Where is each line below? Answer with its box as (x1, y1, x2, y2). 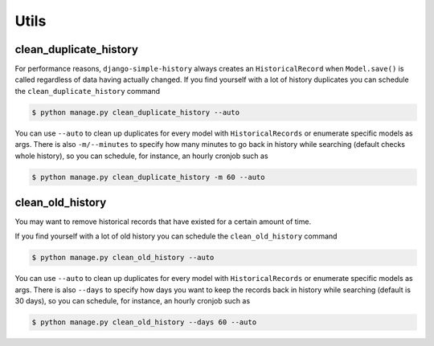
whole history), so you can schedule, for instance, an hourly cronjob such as (14, 151, 268, 161)
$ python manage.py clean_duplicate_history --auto (31, 108, 240, 116)
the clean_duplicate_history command (14, 86, 161, 96)
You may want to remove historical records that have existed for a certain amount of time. (14, 217, 312, 226)
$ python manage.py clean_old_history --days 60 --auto (31, 318, 257, 327)
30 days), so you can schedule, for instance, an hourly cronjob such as (14, 296, 251, 306)
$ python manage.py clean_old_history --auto (31, 253, 215, 263)
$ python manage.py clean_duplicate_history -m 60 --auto (31, 173, 265, 181)
